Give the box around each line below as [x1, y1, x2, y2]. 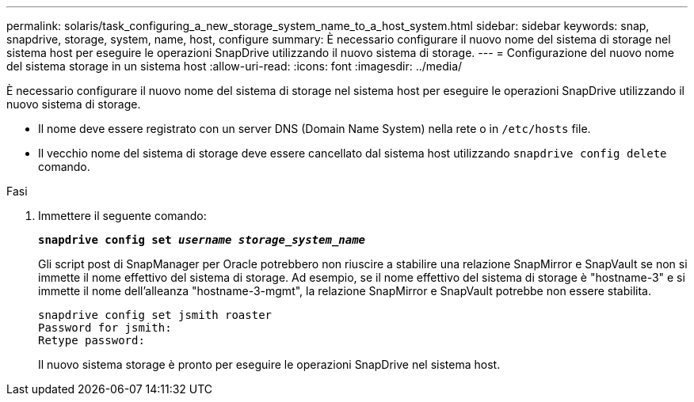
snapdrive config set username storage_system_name [38, 233, 366, 246]
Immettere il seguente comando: [38, 209, 207, 222]
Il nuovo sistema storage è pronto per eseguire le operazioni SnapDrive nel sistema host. [38, 358, 501, 371]
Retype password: [38, 334, 145, 347]
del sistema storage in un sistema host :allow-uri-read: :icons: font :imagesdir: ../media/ [6, 59, 463, 73]
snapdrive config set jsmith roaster [38, 309, 273, 321]
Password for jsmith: [38, 321, 172, 334]
